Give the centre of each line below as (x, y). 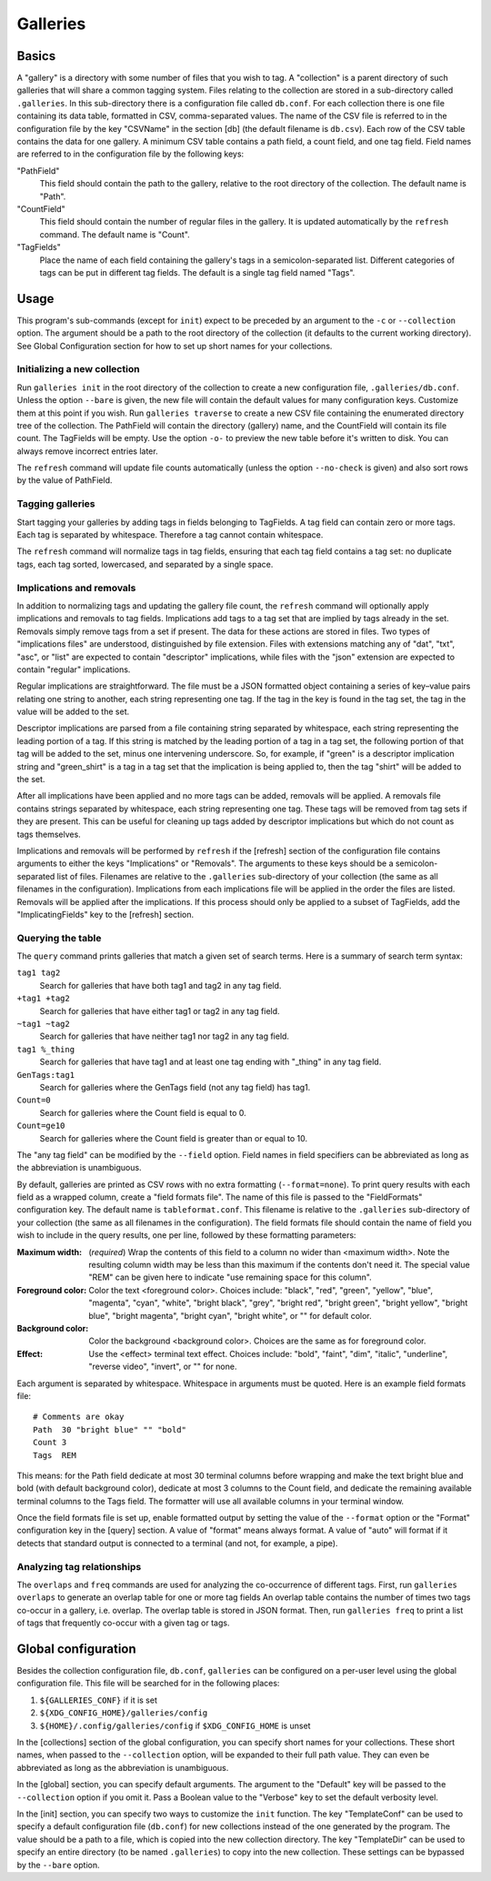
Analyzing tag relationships (79, 1566)
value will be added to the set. (73, 712)
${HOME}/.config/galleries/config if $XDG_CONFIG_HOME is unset (175, 1725)
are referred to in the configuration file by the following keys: (130, 154)
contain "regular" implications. (74, 669)
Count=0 (34, 1100)
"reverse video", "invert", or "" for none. (163, 1367)
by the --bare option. (58, 1865)
